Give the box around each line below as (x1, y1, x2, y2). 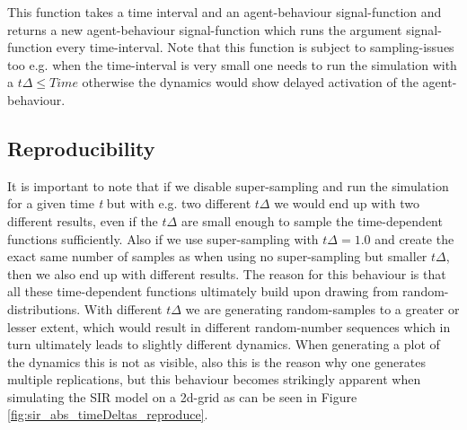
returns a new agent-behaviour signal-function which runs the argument (7, 20, 402, 39)
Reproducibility (7, 134, 155, 162)
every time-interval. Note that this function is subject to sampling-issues (56, 38, 454, 57)
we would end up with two (274, 194, 419, 213)
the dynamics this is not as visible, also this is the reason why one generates (7, 352, 426, 371)
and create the (374, 229, 454, 248)
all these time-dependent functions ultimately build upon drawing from (7, 282, 399, 301)
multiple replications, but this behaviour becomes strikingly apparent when (7, 370, 421, 389)
